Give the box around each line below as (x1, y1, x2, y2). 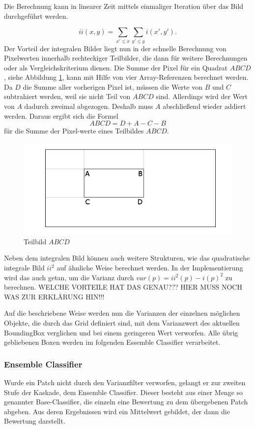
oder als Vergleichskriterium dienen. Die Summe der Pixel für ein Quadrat (4, 62, 228, 72)
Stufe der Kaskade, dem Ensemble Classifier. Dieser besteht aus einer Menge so (4, 387, 243, 397)
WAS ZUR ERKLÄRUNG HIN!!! (4, 291, 105, 301)
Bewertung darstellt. (4, 416, 65, 426)
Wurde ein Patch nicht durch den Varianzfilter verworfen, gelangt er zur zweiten (4, 377, 246, 388)
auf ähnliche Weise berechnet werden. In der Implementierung (57, 263, 243, 273)
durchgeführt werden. (4, 10, 68, 21)
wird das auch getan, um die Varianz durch (4, 272, 134, 282)
